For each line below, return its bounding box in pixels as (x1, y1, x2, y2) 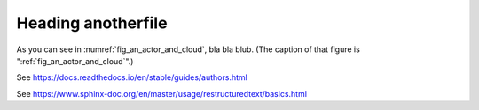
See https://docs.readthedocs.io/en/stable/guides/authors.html (16, 72, 247, 83)
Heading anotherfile (16, 13, 168, 33)
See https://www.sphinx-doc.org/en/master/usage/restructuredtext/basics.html (16, 88, 308, 99)
